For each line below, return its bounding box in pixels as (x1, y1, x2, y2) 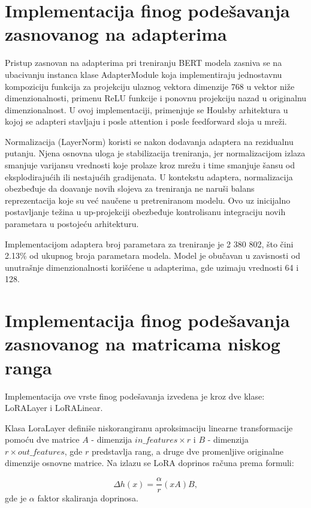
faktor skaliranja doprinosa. (37, 492, 138, 504)
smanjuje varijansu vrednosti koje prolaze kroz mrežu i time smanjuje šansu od (5, 159, 295, 171)
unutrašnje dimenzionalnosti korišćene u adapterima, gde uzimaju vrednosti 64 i (5, 261, 299, 273)
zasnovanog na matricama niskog (5, 331, 280, 356)
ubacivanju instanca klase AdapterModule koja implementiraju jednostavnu (5, 68, 282, 80)
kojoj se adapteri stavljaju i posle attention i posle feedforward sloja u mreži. (5, 115, 287, 128)
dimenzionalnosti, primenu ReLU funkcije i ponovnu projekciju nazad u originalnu (5, 92, 307, 104)
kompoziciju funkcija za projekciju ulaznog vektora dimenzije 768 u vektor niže (5, 80, 295, 92)
